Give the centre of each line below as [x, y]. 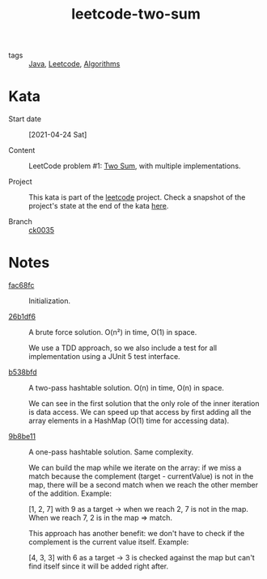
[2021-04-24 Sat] [58, 135]
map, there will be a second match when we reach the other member [144, 485]
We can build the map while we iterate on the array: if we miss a [135, 468]
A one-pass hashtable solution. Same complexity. [111, 452]
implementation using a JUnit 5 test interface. [104, 357]
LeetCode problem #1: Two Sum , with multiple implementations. [135, 166]
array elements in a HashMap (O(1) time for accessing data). [129, 421]
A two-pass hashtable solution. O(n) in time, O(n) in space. [127, 388]
